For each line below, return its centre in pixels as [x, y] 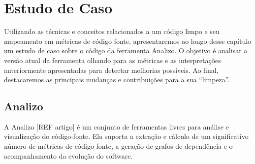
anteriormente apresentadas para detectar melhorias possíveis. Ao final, [111, 70]
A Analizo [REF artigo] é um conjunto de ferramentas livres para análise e [116, 126]
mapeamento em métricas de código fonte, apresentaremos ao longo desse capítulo [128, 41]
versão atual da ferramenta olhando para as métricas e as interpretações [112, 60]
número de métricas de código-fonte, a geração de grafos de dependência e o [118, 146]
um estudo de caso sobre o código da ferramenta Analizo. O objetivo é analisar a [126, 50]
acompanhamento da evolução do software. [68, 155]
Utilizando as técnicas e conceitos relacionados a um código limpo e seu [112, 31]
